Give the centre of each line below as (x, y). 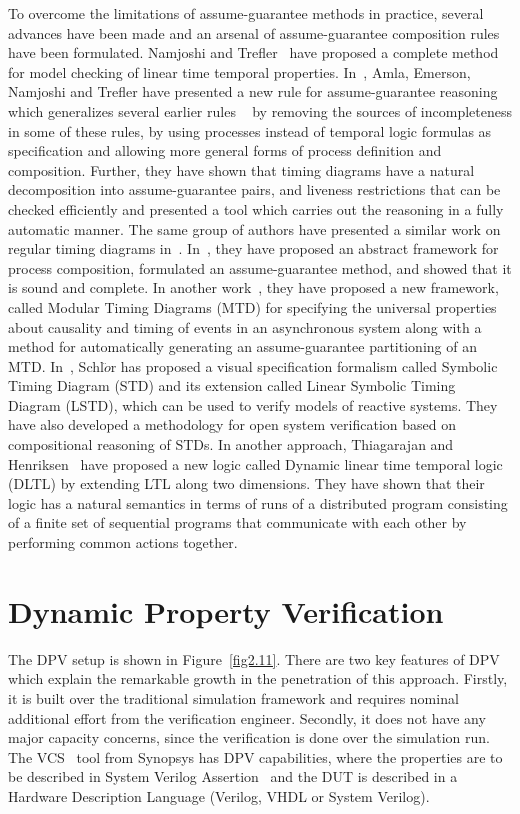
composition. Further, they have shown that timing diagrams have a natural (241, 169)
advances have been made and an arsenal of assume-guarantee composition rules (254, 32)
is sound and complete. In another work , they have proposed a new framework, (253, 287)
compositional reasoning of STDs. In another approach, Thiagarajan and (231, 444)
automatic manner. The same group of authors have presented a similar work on (254, 228)
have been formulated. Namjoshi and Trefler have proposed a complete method (253, 52)
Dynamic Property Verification (226, 610)
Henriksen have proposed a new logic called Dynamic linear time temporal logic (255, 463)
